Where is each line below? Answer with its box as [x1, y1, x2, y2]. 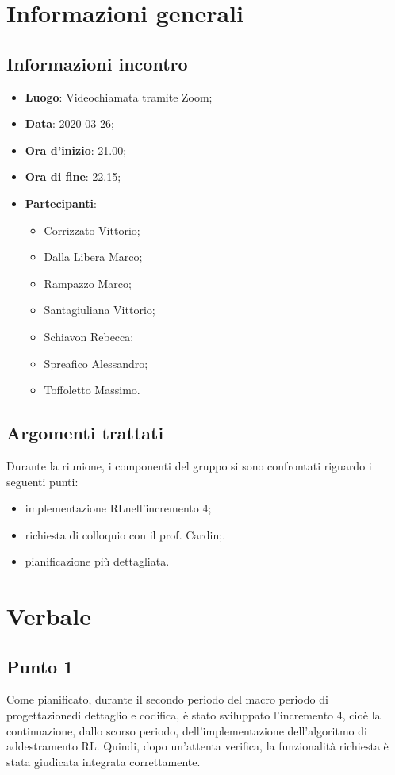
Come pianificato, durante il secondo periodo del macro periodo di [6, 691, 328, 708]
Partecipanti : [25, 194, 97, 211]
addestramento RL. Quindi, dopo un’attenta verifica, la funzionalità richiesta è [6, 738, 389, 754]
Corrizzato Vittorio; [44, 221, 140, 238]
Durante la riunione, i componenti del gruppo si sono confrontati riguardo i [6, 457, 372, 474]
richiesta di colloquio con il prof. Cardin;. [25, 526, 226, 543]
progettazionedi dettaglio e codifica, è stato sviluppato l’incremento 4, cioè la [6, 707, 381, 723]
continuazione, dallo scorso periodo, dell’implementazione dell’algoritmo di [6, 722, 367, 739]
